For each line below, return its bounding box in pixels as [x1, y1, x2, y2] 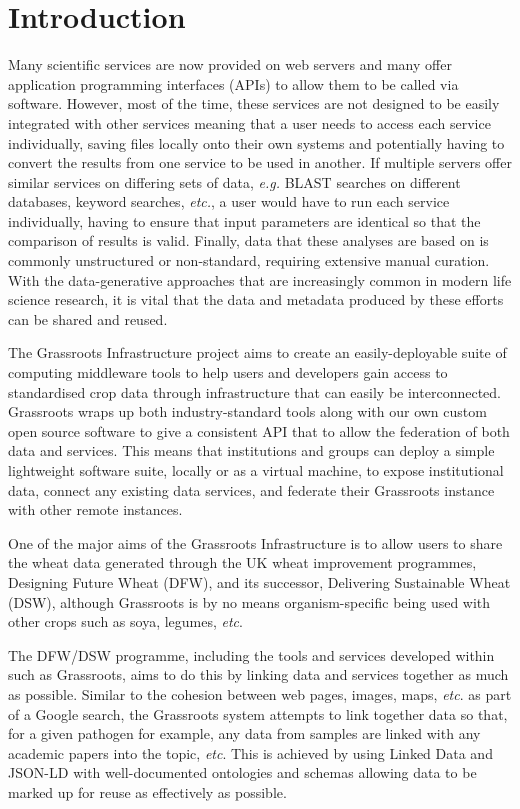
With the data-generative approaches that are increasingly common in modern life [8, 269, 512, 290]
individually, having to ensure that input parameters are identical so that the [8, 210, 481, 231]
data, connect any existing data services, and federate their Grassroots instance [8, 479, 495, 500]
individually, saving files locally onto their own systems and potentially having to [8, 132, 505, 153]
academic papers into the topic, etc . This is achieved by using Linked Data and [8, 742, 493, 763]
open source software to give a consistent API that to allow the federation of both [8, 420, 510, 441]
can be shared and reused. [8, 308, 168, 329]
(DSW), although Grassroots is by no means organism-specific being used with [8, 591, 491, 612]
